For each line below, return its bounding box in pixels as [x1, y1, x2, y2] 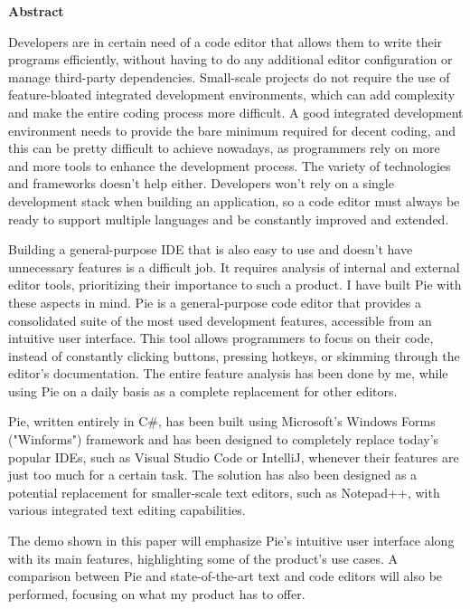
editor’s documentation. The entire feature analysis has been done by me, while [8, 364, 448, 383]
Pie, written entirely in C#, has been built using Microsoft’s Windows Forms [8, 412, 436, 431]
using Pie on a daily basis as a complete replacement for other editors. [8, 381, 398, 400]
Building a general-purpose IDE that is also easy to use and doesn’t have [8, 240, 413, 259]
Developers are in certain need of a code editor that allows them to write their [8, 32, 443, 51]
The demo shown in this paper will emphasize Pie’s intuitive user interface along [8, 531, 455, 550]
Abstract [8, 2, 64, 20]
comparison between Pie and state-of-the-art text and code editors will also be [8, 566, 443, 585]
